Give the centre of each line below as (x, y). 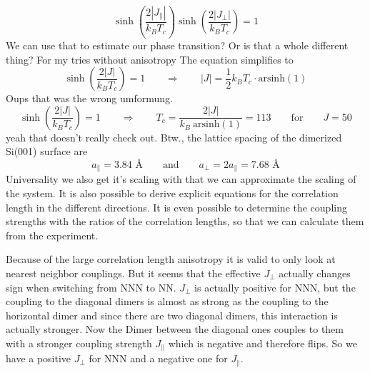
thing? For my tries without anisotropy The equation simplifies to (150, 59)
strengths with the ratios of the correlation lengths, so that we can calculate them (185, 221)
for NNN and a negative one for (158, 358)
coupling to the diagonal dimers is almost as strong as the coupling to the (167, 301)
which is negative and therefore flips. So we (262, 343)
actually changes (315, 273)
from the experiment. (52, 235)
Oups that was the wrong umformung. (89, 98)
